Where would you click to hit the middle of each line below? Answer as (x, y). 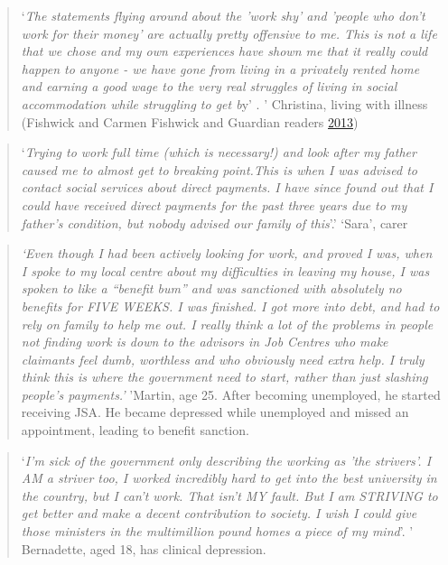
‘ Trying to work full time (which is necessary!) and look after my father (219, 152)
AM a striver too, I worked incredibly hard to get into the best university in (229, 478)
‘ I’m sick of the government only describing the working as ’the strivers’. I (226, 460)
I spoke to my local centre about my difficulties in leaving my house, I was (225, 270)
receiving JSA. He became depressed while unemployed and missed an (215, 412)
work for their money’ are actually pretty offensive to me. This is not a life (229, 33)
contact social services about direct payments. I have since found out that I (227, 187)
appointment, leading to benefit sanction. (135, 430)
